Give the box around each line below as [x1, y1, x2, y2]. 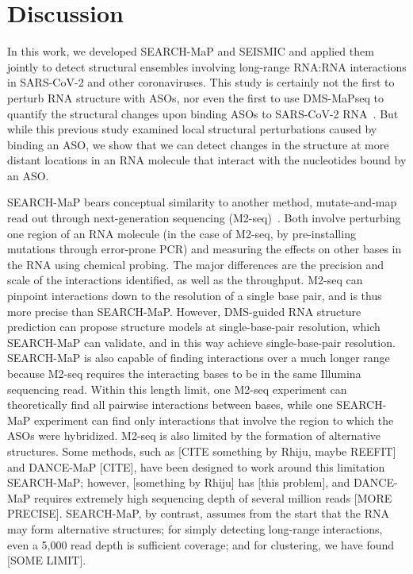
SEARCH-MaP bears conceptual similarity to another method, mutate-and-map [7, 194, 397, 210]
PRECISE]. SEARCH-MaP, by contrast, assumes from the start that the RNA [7, 505, 389, 522]
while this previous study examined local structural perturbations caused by [7, 121, 377, 137]
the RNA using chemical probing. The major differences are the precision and [7, 256, 384, 272]
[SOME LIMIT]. [7, 552, 86, 568]
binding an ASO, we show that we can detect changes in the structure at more [7, 136, 389, 152]
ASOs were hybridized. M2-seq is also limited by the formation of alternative [7, 427, 381, 444]
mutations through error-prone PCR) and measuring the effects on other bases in [7, 241, 402, 257]
